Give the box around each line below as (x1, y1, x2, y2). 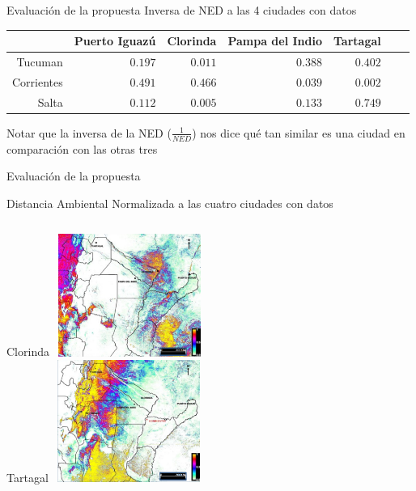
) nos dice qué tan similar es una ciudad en (192, 124, 405, 141)
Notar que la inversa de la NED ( (6, 124, 172, 141)
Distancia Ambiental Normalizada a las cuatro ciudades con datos (6, 194, 333, 211)
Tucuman (16, 53, 63, 70)
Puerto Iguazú (74, 32, 156, 49)
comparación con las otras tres (6, 140, 158, 157)
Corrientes (12, 73, 63, 90)
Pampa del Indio (227, 32, 323, 49)
